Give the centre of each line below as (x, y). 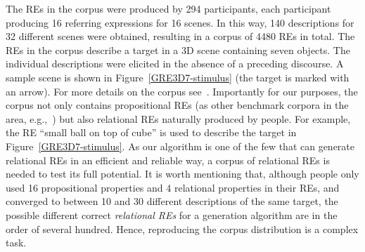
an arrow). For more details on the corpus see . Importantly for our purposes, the (182, 91)
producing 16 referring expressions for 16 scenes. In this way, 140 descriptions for (180, 22)
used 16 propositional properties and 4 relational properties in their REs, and (173, 187)
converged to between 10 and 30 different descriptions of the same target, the (172, 201)
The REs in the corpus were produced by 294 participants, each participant (168, 8)
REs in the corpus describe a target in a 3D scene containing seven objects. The (178, 49)
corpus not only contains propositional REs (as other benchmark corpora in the (177, 105)
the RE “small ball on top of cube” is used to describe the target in (151, 132)
